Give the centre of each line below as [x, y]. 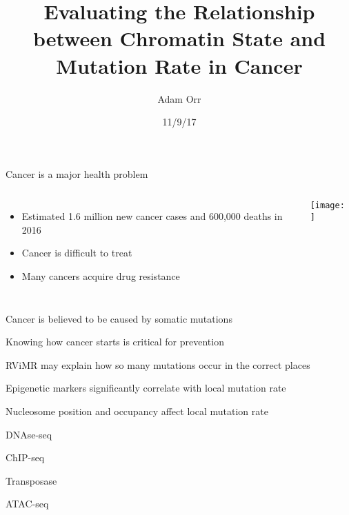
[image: [327, 206]
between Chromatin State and [179, 38]
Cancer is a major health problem [77, 173]
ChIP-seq [25, 457]
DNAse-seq [29, 434]
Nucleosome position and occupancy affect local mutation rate [137, 411]
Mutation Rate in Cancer [179, 65]
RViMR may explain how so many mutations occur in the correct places [158, 364]
